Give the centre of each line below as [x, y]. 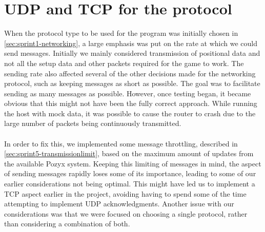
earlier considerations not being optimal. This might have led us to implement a [130, 184]
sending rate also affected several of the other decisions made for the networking [130, 73]
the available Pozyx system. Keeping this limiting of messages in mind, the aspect [133, 163]
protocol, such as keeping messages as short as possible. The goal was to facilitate [132, 83]
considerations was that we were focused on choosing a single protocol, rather [126, 213]
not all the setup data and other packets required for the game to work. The [124, 63]
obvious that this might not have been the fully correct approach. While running [131, 103]
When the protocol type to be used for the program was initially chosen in [121, 33]
